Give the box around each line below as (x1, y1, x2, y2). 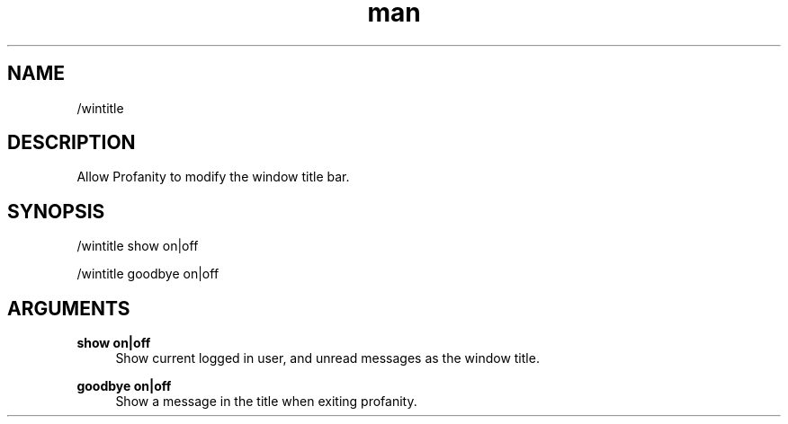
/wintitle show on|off (76, 238, 199, 254)
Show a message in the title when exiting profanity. (115, 393, 417, 410)
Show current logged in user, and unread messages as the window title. (115, 350, 540, 367)
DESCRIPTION (7, 131, 136, 155)
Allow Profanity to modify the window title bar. (76, 169, 350, 185)
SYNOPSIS (7, 199, 105, 223)
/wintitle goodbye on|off (76, 266, 219, 282)
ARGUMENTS (7, 296, 130, 320)
